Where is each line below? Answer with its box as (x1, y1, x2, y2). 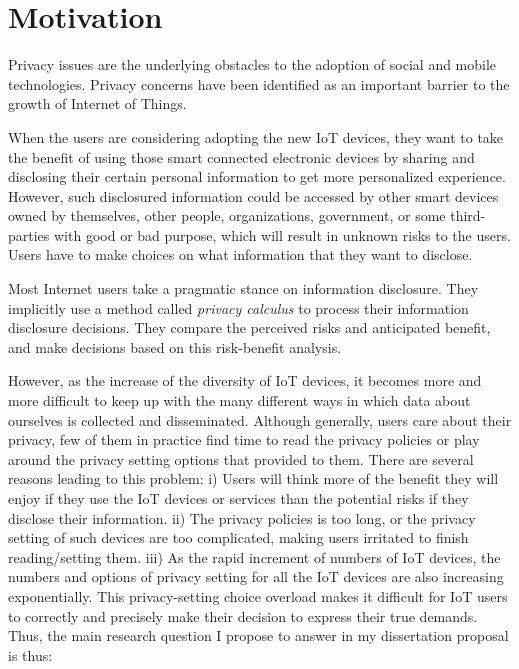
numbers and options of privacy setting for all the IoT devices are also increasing (8, 566, 504, 587)
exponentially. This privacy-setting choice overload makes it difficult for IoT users (8, 585, 508, 606)
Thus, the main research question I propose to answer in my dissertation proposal (8, 625, 509, 646)
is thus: (8, 644, 53, 665)
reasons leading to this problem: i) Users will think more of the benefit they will (8, 468, 499, 489)
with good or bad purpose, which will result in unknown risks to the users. (54, 224, 511, 245)
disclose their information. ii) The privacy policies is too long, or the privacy (8, 507, 476, 528)
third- (450, 205, 486, 226)
